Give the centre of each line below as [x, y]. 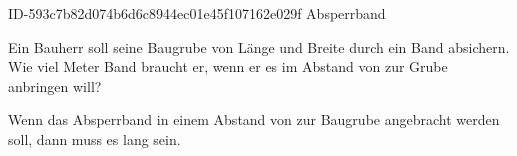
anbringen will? [55, 85]
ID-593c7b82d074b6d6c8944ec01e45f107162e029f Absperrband [197, 13]
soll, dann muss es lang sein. [94, 138]
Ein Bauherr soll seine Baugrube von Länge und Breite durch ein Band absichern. [259, 46]
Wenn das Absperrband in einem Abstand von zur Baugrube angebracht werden [254, 119]
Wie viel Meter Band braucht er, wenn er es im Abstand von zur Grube [228, 66]
